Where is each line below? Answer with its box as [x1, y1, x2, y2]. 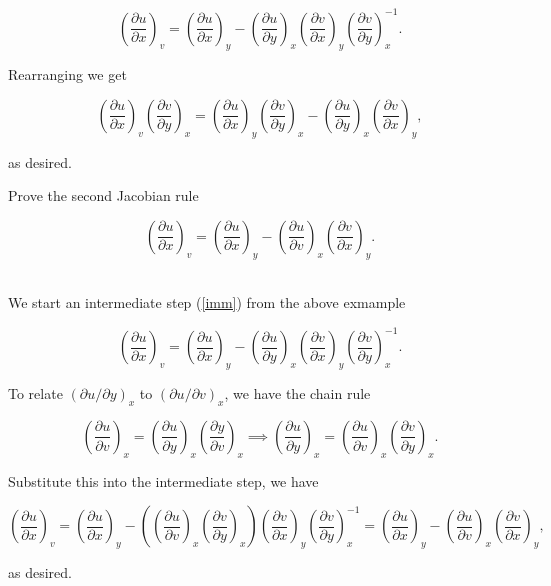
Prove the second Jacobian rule [8, 185, 199, 206]
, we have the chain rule [224, 383, 371, 404]
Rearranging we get [8, 64, 127, 85]
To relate [8, 383, 63, 404]
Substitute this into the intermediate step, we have [8, 470, 319, 491]
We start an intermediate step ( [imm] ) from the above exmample [8, 292, 406, 313]
